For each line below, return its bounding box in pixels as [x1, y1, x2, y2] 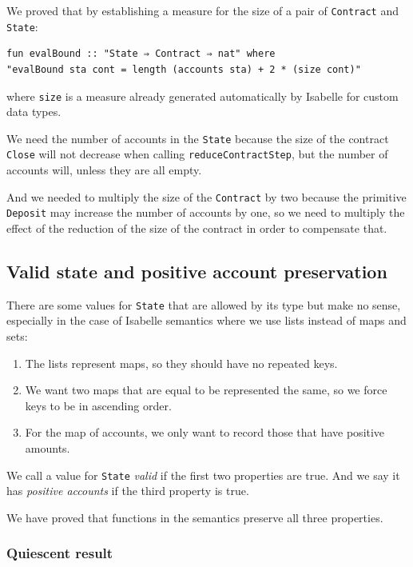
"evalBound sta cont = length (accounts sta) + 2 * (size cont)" [6, 63, 361, 75]
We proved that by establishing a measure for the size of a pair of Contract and [6, 2, 399, 18]
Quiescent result [6, 543, 113, 563]
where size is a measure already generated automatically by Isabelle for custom [6, 87, 399, 104]
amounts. [25, 439, 70, 456]
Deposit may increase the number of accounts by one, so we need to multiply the [6, 204, 405, 221]
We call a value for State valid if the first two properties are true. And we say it [6, 466, 400, 483]
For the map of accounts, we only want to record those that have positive [25, 424, 385, 441]
